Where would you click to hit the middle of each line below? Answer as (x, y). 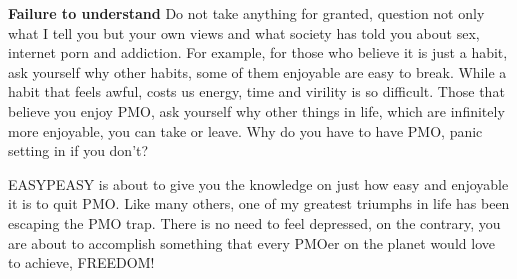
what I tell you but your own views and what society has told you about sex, (244, 32)
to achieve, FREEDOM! (81, 262)
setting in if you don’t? (78, 150)
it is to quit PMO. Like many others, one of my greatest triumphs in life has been (259, 203)
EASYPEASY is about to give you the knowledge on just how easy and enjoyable (258, 183)
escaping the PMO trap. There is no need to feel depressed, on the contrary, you (254, 222)
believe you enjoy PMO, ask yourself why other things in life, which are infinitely (256, 110)
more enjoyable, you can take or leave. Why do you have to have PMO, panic (245, 130)
